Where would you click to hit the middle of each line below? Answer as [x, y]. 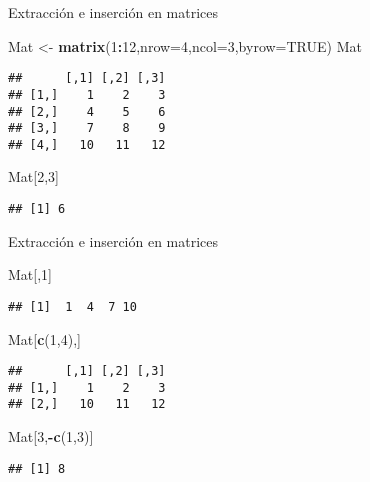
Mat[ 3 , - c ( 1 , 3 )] [51, 436]
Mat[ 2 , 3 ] [33, 176]
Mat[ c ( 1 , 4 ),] [44, 338]
